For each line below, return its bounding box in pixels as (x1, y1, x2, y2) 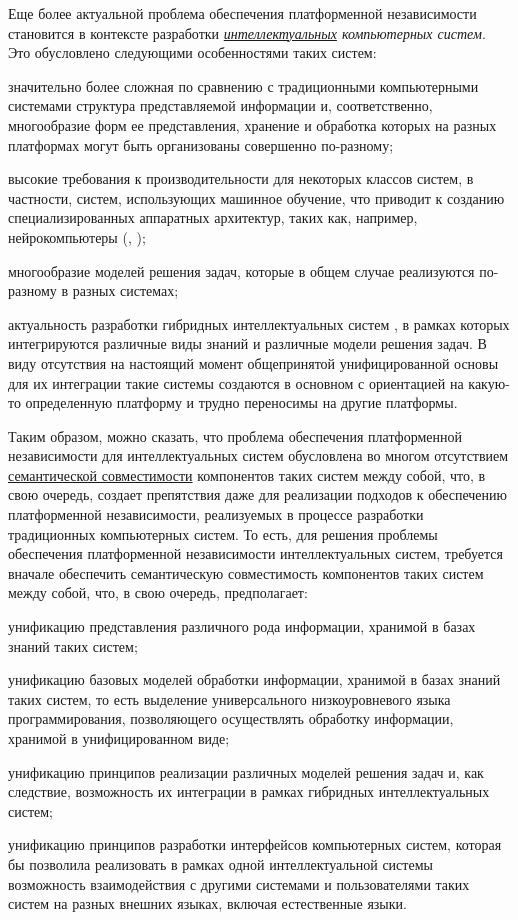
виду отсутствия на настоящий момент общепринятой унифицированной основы (8, 352, 499, 373)
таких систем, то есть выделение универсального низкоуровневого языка (8, 688, 451, 709)
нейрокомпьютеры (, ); (8, 226, 146, 247)
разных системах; (72, 280, 179, 301)
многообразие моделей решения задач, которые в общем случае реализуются (8, 260, 475, 281)
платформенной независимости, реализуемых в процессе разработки (8, 504, 424, 525)
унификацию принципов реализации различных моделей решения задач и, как (8, 761, 484, 782)
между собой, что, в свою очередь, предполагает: (8, 582, 308, 603)
